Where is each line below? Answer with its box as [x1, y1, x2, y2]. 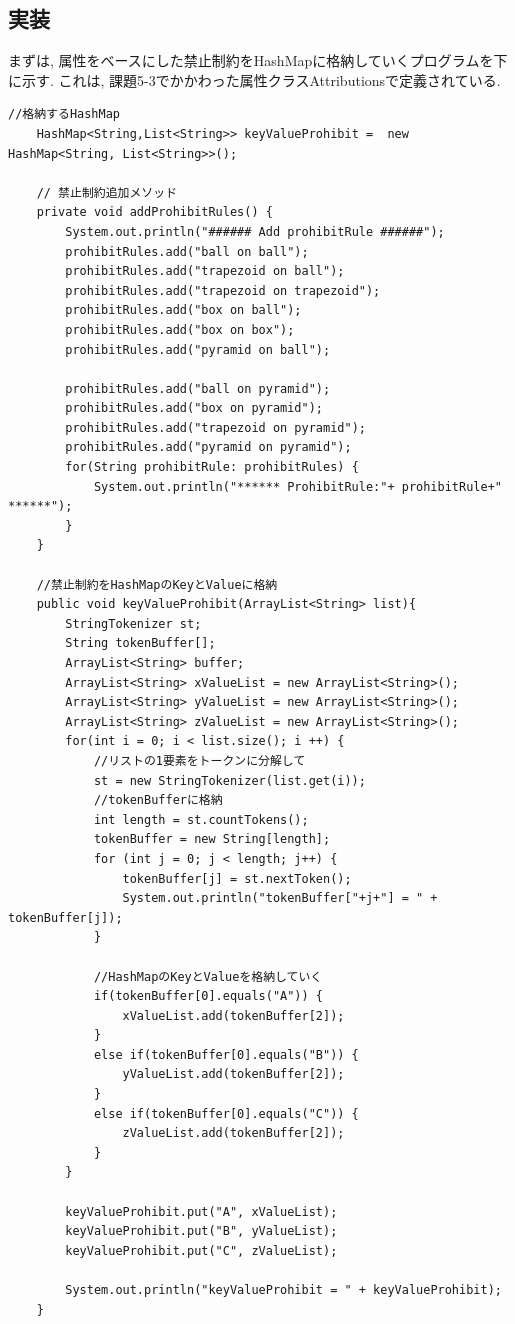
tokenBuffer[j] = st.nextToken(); [122, 871, 352, 886]
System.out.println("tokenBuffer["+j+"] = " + [122, 891, 438, 906]
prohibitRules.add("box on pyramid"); [65, 401, 323, 416]
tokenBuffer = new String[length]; [93, 832, 331, 847]
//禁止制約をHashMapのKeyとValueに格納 [36, 577, 278, 592]
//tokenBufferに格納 [93, 793, 223, 808]
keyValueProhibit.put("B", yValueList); [65, 1224, 338, 1239]
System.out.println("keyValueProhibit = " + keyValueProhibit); [65, 1283, 502, 1298]
